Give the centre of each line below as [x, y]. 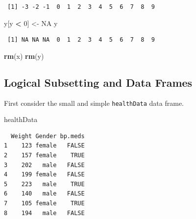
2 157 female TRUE [44, 156]
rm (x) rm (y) [24, 56]
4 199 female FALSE [44, 175]
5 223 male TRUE [44, 184]
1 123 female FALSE [44, 146]
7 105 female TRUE [44, 203]
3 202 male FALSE [44, 165]
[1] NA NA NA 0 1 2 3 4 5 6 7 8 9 [81, 40]
